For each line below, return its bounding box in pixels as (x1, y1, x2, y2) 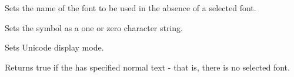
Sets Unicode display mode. (5, 41, 104, 53)
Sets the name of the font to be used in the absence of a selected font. (5, 2, 256, 14)
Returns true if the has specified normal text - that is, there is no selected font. (5, 61, 290, 73)
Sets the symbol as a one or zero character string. (5, 21, 183, 34)
